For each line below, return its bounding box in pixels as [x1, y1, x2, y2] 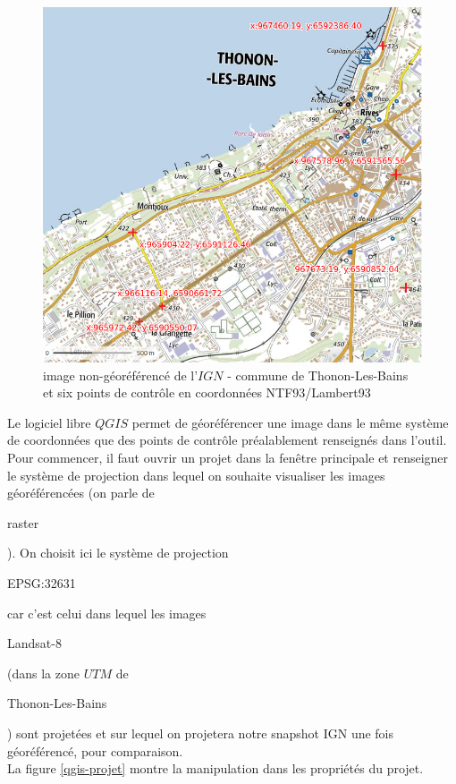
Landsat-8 [7, 634, 62, 652]
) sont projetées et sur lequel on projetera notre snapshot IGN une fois [7, 723, 394, 742]
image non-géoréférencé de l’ [43, 365, 198, 384]
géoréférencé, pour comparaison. [7, 741, 183, 760]
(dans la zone [7, 663, 80, 682]
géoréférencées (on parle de [7, 483, 155, 502]
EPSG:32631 [7, 573, 76, 592]
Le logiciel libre [7, 413, 91, 431]
